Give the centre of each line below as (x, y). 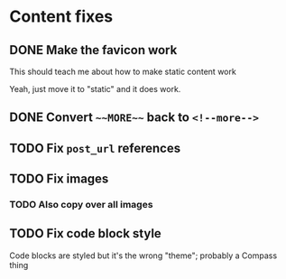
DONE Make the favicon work (93, 50)
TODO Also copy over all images (81, 205)
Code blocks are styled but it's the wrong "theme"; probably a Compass (143, 256)
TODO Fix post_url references (95, 148)
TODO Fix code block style (86, 233)
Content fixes (61, 17)
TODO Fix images (59, 179)
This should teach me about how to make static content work (123, 71)
